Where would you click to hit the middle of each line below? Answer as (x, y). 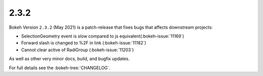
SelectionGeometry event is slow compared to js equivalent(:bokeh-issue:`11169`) (103, 36)
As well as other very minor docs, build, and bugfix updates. (69, 59)
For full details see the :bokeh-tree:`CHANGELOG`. (60, 68)
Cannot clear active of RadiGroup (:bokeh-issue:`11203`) (77, 50)
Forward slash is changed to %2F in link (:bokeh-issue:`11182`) (84, 43)
